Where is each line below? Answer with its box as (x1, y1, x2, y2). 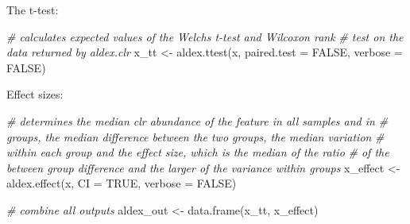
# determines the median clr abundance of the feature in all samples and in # (6, 112, 389, 129)
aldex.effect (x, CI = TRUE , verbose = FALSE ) (6, 175, 237, 191)
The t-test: (6, 2, 59, 17)
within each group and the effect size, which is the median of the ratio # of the (6, 144, 389, 160)
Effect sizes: (6, 86, 64, 102)
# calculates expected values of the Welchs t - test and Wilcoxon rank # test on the (6, 28, 404, 44)
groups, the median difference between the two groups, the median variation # (6, 128, 385, 145)
